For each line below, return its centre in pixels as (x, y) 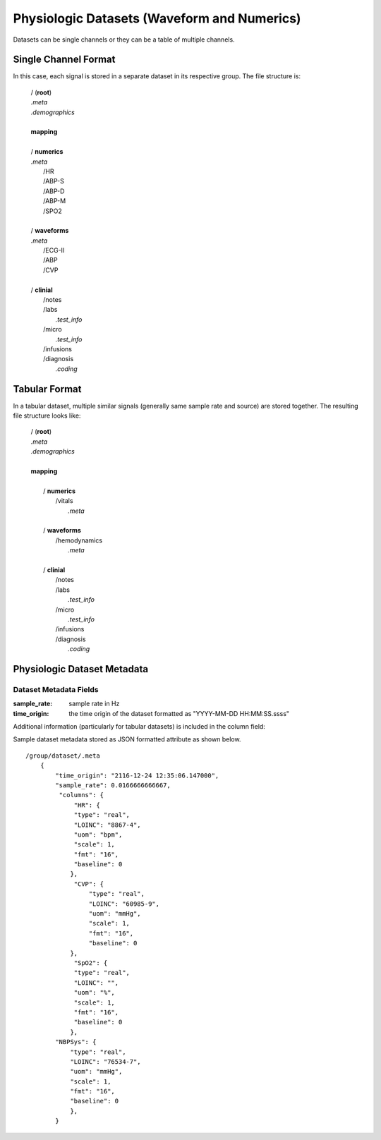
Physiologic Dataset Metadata (80, 669)
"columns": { (81, 795)
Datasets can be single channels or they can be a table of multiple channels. (124, 40)
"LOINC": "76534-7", (105, 1061)
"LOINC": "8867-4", (107, 825)
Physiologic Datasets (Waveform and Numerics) (157, 18)
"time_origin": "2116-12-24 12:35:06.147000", (137, 775)
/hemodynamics (79, 540)
